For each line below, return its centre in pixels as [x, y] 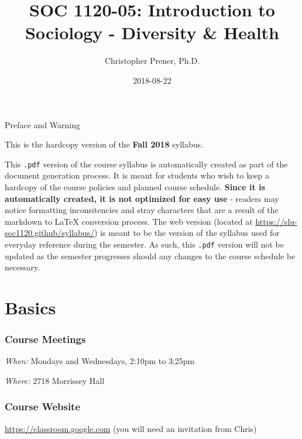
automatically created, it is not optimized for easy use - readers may [142, 198]
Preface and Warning [43, 124]
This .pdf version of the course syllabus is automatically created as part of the [146, 164]
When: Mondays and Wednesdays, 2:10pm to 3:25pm [100, 361]
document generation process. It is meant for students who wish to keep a [137, 175]
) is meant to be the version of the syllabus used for [187, 233]
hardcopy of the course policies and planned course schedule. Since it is [135, 186]
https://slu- [276, 221]
